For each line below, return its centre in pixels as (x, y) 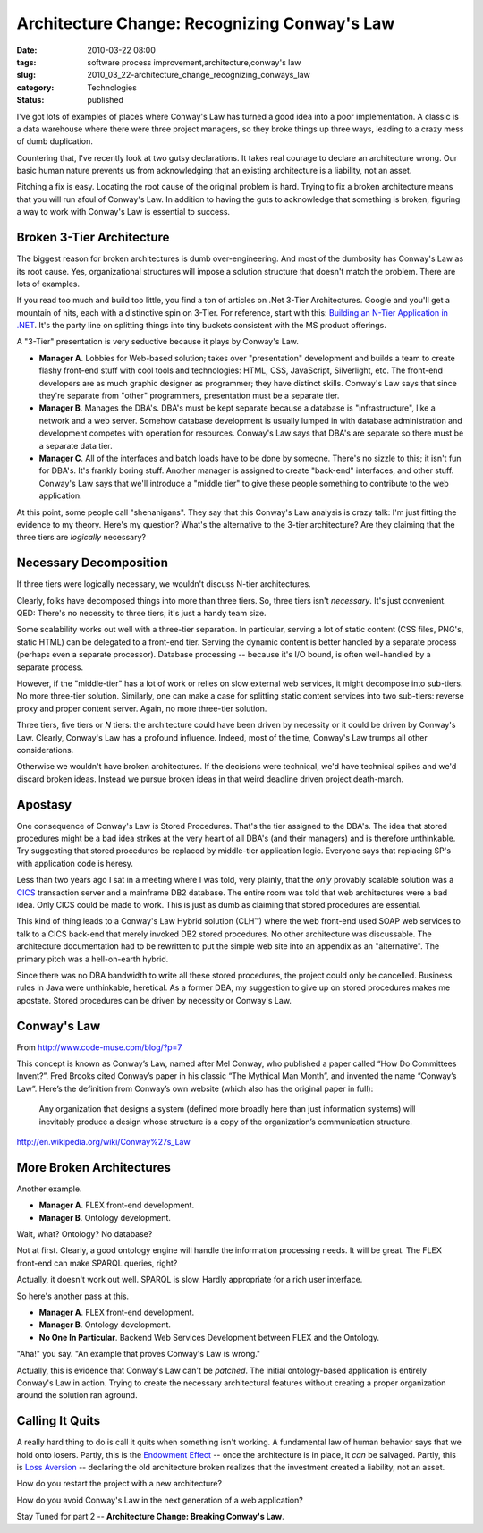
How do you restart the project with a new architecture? (119, 1484)
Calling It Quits (59, 1421)
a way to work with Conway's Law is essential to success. (123, 212)
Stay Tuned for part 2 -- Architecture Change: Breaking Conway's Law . (151, 1517)
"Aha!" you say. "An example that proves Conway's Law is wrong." (139, 1354)
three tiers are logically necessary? (81, 538)
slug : (26, 75)
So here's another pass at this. (73, 1296)
